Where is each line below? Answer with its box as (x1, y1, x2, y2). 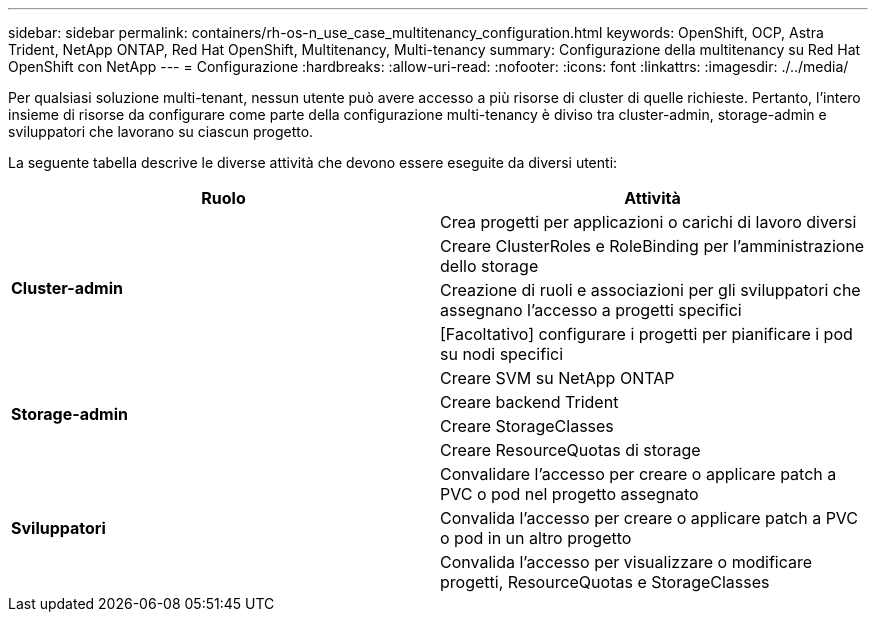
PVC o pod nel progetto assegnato (440, 484, 699, 504)
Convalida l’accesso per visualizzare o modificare (440, 552, 813, 572)
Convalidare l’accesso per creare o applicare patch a (440, 464, 837, 484)
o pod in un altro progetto (440, 528, 632, 548)
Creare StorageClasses (440, 416, 614, 436)
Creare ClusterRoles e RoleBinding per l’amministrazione (440, 236, 865, 256)
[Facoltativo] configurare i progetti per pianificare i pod (440, 324, 853, 344)
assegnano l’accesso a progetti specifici (440, 300, 742, 320)
